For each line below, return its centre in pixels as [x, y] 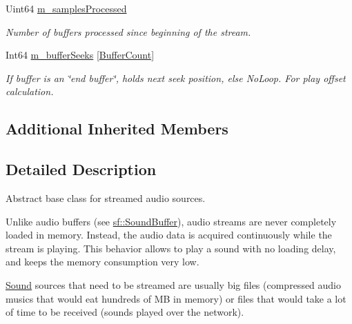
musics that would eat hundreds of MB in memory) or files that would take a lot [176, 298]
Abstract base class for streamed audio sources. [106, 198]
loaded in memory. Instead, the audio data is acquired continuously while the [169, 235]
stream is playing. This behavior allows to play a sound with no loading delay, [171, 248]
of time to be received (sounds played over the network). [125, 312]
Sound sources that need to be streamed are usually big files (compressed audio [174, 284]
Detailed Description [81, 169]
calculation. [30, 91]
